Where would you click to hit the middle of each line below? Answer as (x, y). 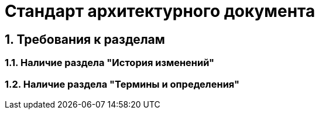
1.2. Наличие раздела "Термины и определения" (122, 84)
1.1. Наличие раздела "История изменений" (110, 63)
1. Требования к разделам (85, 39)
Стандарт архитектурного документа (160, 11)
